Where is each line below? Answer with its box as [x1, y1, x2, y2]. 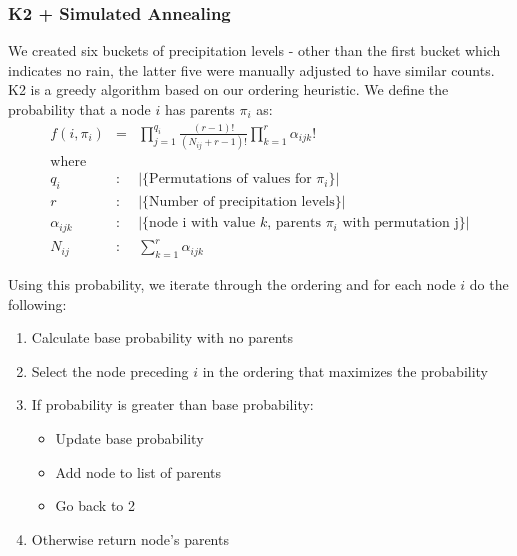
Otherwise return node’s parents [31, 528, 229, 549]
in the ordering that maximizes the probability [202, 360, 489, 381]
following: [8, 293, 67, 314]
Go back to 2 [55, 495, 136, 516]
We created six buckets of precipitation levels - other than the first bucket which [8, 40, 501, 61]
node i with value [149, 216, 256, 231]
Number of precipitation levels [149, 195, 335, 210]
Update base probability [55, 427, 204, 448]
